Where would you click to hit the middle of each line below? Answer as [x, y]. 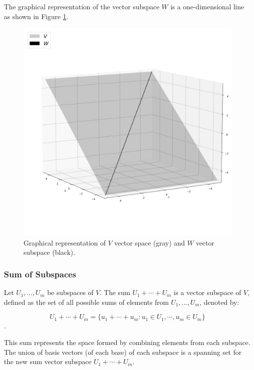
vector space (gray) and [150, 242]
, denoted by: [219, 302]
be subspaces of [70, 292]
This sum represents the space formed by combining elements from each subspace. [127, 342]
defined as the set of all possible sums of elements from [87, 302]
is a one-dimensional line [207, 6]
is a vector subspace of [207, 292]
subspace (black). [50, 252]
